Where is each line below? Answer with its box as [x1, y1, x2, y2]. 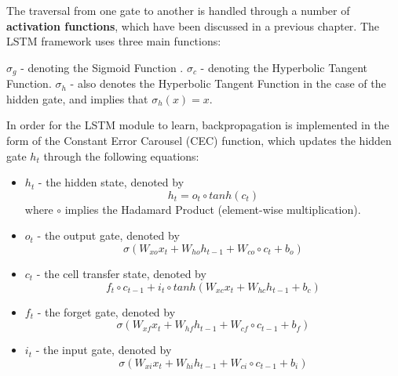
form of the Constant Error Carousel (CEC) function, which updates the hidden [6, 132, 392, 149]
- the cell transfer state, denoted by [36, 265, 206, 281]
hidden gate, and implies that [6, 90, 148, 107]
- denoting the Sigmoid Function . [20, 59, 184, 75]
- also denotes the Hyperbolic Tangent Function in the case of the [70, 75, 386, 92]
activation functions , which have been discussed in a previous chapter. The [6, 17, 380, 34]
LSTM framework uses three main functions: [6, 33, 221, 49]
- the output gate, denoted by [37, 227, 180, 244]
